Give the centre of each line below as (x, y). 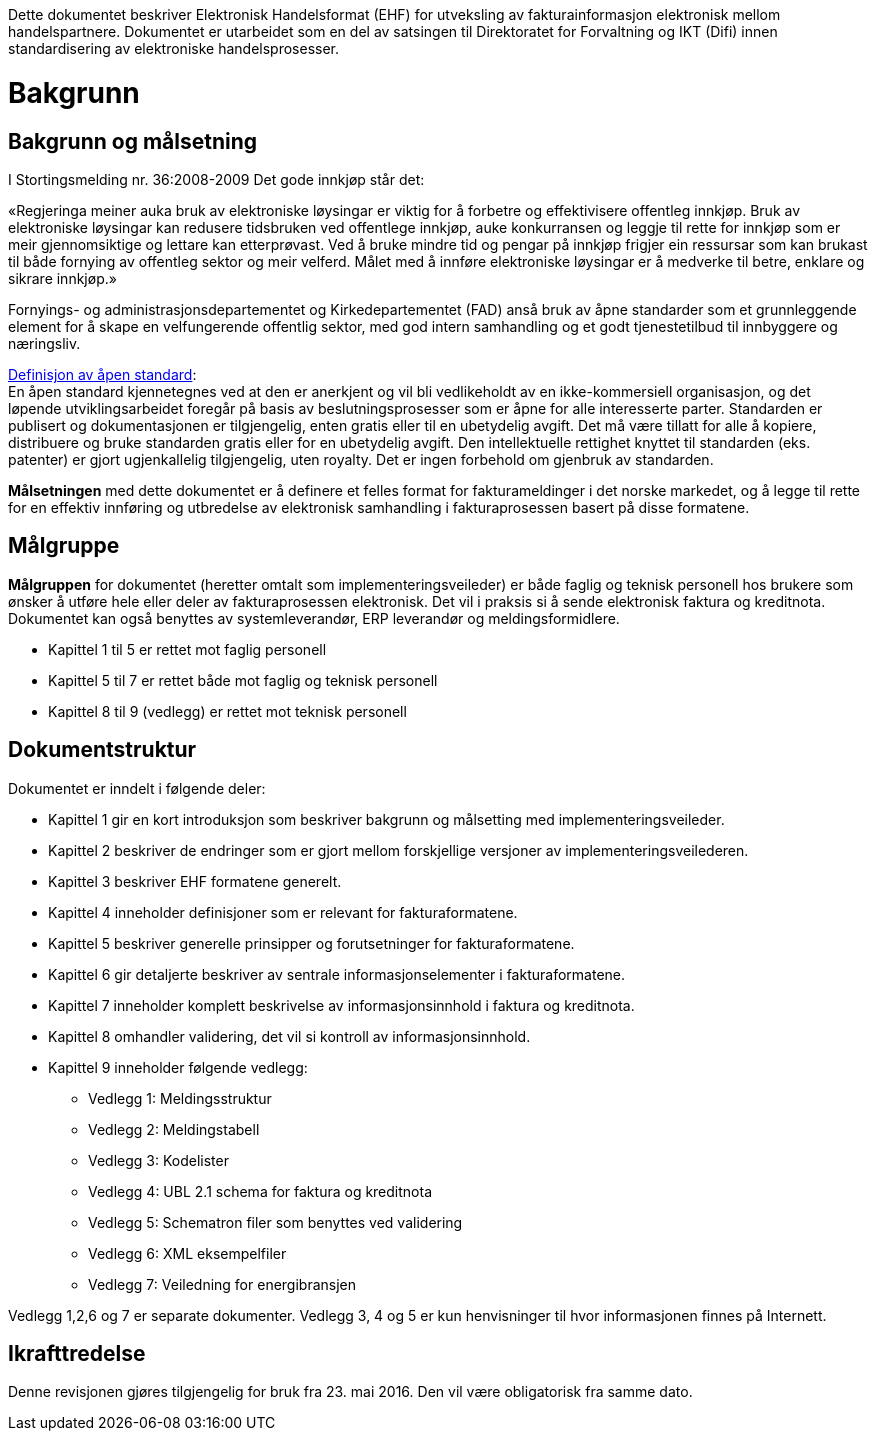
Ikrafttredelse (77, 1354)
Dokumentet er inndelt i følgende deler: (137, 788)
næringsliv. (44, 343)
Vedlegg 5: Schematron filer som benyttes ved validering (275, 1222)
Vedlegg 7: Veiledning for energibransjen (222, 1284)
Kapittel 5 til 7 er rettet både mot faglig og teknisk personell (243, 680)
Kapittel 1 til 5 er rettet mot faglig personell (187, 649)
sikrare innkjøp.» (62, 278)
